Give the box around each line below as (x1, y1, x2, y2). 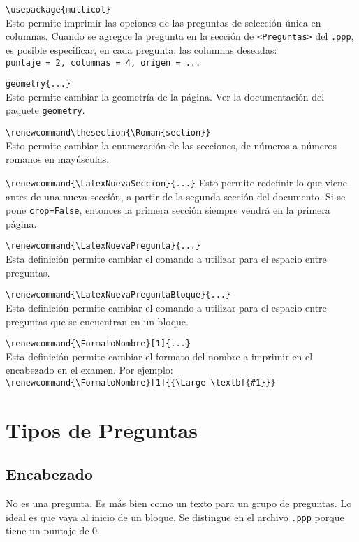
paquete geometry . (6, 103, 85, 117)
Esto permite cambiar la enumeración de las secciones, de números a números (6, 138, 337, 152)
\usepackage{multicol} (6, 5, 111, 15)
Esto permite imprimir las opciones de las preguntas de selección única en (6, 15, 321, 29)
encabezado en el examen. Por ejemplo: (6, 362, 173, 377)
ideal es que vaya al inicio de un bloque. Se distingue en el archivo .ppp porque (6, 509, 344, 524)
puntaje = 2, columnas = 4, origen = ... (6, 57, 201, 68)
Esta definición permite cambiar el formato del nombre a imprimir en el (6, 349, 313, 363)
